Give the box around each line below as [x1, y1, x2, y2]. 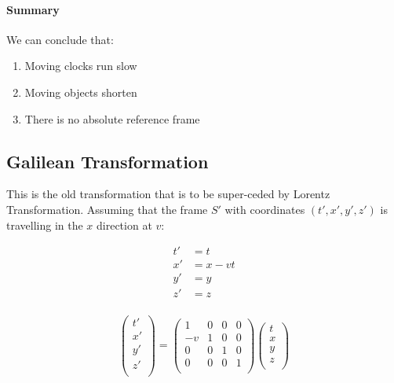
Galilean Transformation [6, 149, 209, 173]
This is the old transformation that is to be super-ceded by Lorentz [6, 186, 330, 202]
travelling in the [6, 216, 83, 233]
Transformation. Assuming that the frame [6, 201, 208, 217]
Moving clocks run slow [24, 57, 137, 74]
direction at [97, 216, 152, 233]
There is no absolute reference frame [24, 110, 200, 127]
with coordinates [224, 201, 305, 217]
